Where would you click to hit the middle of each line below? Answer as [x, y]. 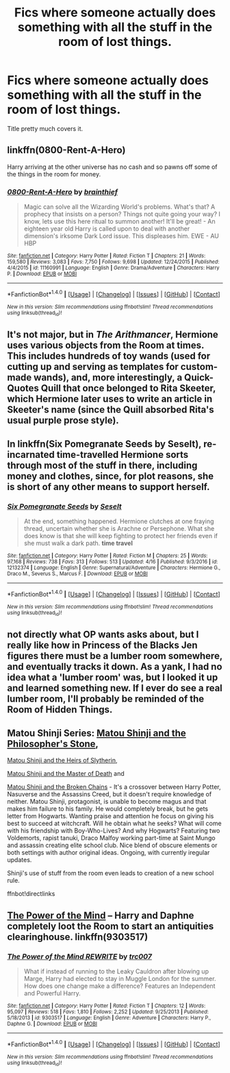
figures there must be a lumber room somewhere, [115, 656]
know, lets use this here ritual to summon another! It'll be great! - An [119, 222]
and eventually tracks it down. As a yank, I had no [115, 667]
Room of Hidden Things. [60, 709]
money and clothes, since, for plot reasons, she [111, 476]
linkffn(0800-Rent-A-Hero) [66, 150]
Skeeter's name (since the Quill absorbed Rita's [111, 410]
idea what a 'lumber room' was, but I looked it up [113, 678]
